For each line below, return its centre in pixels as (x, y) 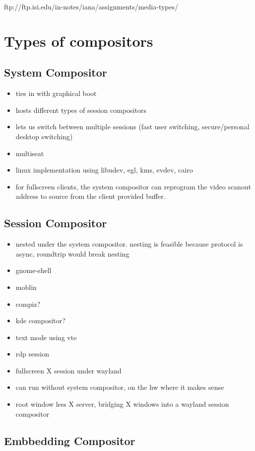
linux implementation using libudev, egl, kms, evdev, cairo (104, 170)
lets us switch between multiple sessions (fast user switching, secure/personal (132, 127)
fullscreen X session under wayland (68, 370)
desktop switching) (44, 136)
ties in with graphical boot (56, 93)
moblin (26, 287)
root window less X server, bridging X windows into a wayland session (122, 404)
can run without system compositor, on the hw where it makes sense (120, 387)
